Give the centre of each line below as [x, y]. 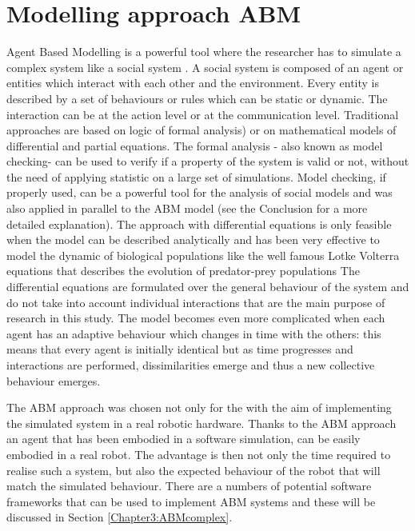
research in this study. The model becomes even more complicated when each [196, 318]
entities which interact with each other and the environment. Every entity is [193, 83]
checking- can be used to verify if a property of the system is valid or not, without [208, 161]
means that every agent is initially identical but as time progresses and [180, 349]
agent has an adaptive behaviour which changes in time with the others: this [194, 333]
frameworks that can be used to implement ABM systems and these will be [191, 501]
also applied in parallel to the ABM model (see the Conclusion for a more [187, 208]
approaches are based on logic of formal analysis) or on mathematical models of [202, 130]
